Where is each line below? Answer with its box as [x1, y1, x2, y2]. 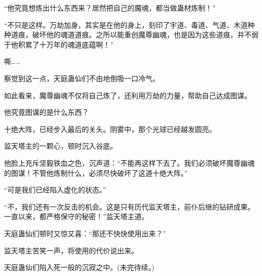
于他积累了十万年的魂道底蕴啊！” [4, 39, 114, 49]
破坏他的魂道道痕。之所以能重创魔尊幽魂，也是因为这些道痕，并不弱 [32, 29, 258, 40]
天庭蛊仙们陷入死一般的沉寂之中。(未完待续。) [4, 262, 154, 272]
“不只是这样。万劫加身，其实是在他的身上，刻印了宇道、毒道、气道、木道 [4, 19, 248, 30]
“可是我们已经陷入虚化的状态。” [4, 184, 107, 195]
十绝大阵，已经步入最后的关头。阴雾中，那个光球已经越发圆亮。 [4, 123, 216, 134]
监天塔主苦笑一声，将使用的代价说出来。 [4, 245, 138, 255]
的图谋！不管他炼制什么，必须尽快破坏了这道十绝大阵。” [4, 167, 188, 178]
